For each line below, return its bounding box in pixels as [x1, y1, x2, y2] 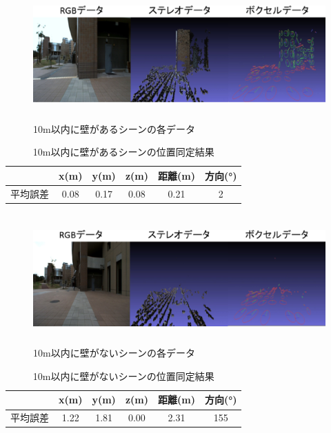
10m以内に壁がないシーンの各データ [33, 346, 195, 360]
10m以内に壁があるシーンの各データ [33, 121, 195, 136]
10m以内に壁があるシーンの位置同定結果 [32, 145, 214, 159]
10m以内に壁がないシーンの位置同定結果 [32, 368, 214, 383]
